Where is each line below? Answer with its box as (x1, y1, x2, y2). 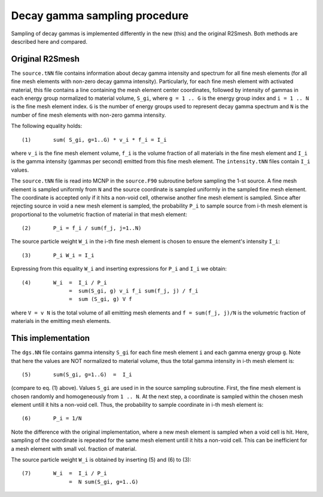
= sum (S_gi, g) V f (69, 296, 133, 303)
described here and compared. (11, 38, 88, 45)
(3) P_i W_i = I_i (22, 252, 95, 258)
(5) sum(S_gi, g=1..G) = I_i (22, 371, 133, 378)
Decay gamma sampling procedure (11, 9, 189, 22)
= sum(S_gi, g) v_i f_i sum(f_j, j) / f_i (69, 288, 199, 294)
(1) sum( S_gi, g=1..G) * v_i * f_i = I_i (22, 136, 167, 143)
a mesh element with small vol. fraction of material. (11, 445, 137, 452)
